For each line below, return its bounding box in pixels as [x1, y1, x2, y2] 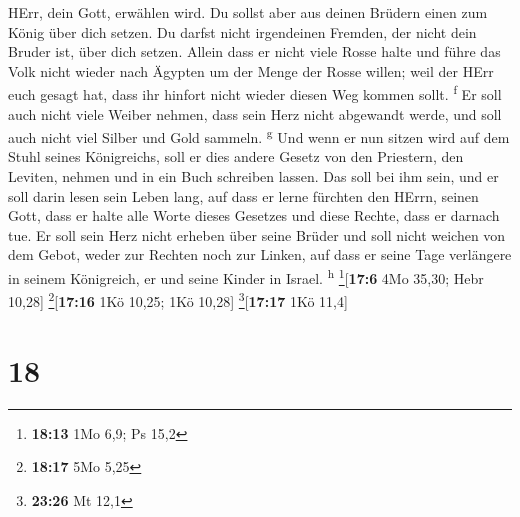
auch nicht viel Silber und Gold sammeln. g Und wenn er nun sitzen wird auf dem [8, 124, 510, 147]
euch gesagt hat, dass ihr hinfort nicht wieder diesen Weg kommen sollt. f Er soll [8, 81, 502, 105]
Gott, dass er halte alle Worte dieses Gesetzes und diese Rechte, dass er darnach [8, 205, 500, 226]
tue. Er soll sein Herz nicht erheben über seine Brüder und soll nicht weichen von [8, 224, 506, 245]
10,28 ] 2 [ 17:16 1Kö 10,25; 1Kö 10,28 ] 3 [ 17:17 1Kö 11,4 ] [8, 288, 348, 311]
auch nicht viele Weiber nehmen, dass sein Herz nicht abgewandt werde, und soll [8, 103, 502, 124]
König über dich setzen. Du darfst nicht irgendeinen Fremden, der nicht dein [8, 21, 477, 42]
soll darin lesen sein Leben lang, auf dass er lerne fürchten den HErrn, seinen [8, 185, 479, 206]
